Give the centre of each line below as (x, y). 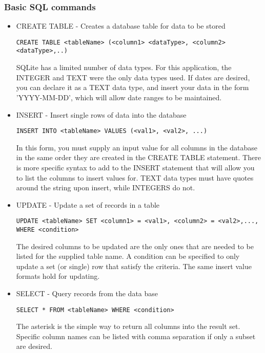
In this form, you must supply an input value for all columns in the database (137, 147)
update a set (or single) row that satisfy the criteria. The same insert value (134, 266)
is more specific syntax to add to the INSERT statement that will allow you (135, 167)
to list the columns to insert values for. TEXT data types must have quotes (135, 177)
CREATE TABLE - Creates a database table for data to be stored (121, 26)
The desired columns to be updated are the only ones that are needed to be (135, 246)
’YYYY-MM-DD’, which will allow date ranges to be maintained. (119, 97)
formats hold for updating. (58, 276)
